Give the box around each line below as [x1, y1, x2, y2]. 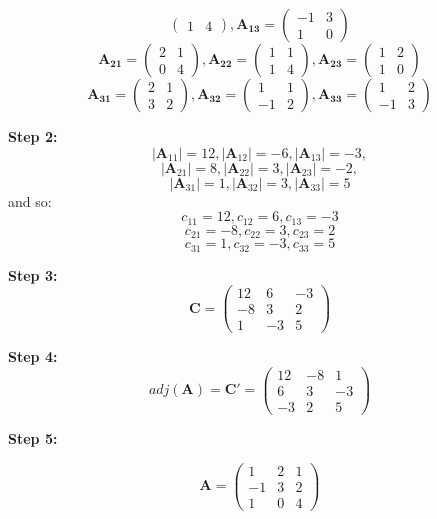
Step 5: [8, 428, 58, 449]
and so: [8, 190, 52, 211]
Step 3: [8, 264, 58, 285]
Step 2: [8, 126, 58, 146]
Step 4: [8, 346, 58, 367]
